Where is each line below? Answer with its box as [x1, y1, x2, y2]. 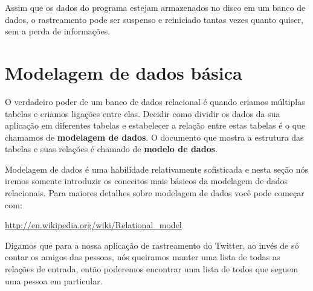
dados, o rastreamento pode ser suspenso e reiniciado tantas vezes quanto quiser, [5, 13, 303, 25]
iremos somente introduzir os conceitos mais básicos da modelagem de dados [5, 174, 288, 187]
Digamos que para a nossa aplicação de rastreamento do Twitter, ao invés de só [5, 238, 299, 251]
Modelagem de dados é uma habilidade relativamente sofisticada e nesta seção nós [5, 162, 309, 175]
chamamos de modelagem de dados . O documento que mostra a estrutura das [5, 130, 304, 143]
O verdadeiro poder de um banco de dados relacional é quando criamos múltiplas [5, 95, 305, 107]
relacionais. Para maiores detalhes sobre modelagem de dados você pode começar [5, 187, 305, 199]
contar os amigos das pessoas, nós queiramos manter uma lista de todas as [5, 251, 280, 263]
